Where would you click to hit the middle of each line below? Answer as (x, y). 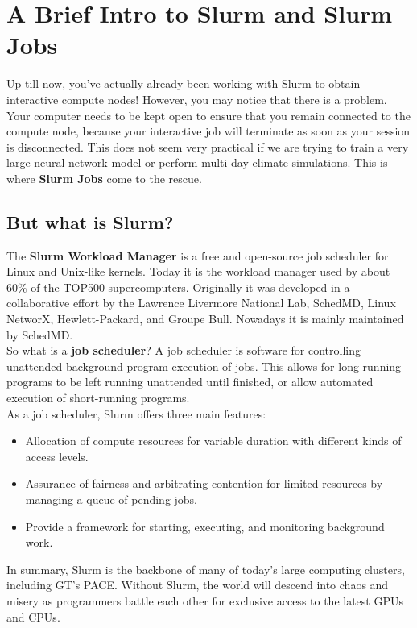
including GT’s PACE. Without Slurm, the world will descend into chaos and (198, 585)
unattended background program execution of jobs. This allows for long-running (204, 366)
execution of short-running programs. (98, 398)
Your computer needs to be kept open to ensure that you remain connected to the (208, 115)
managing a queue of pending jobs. (111, 499)
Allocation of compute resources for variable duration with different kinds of (213, 441)
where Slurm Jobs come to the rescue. (104, 178)
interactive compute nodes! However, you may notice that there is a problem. (197, 99)
